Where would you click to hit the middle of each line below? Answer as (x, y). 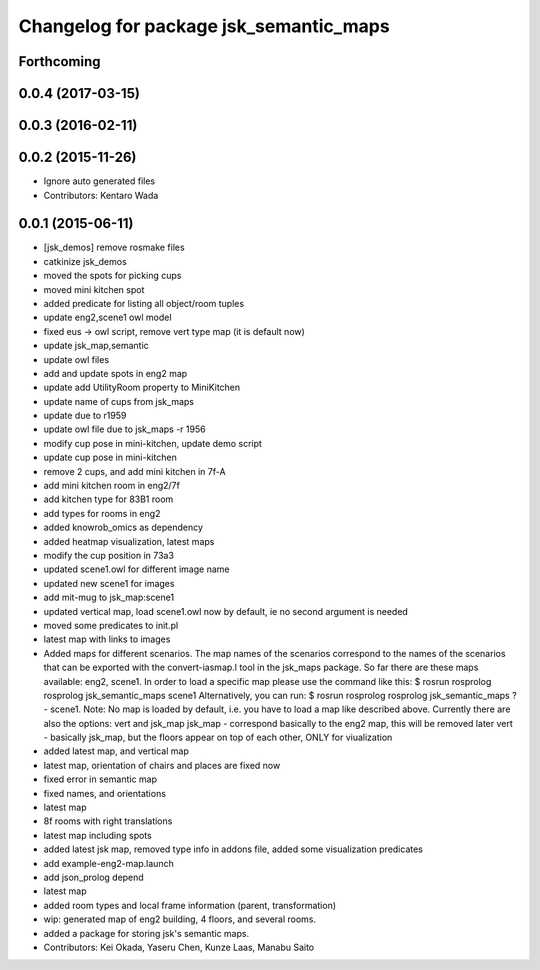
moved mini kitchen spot (94, 289)
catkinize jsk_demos (85, 261)
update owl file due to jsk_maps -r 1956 (124, 429)
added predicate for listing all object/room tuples (144, 303)
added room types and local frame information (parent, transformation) (190, 905)
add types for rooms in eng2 (102, 513)
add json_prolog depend (93, 877)
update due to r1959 (85, 416)
